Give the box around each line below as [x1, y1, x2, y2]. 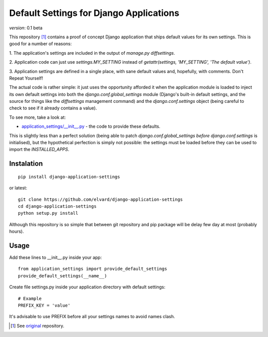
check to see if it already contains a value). [9, 105, 97, 111]
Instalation [9, 160, 43, 168]
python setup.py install [18, 210, 78, 216]
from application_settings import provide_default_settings [18, 266, 167, 272]
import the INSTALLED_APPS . [9, 147, 69, 153]
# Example [18, 296, 42, 301]
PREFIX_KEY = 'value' [18, 303, 70, 308]
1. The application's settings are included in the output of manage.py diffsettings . [9, 50, 175, 56]
